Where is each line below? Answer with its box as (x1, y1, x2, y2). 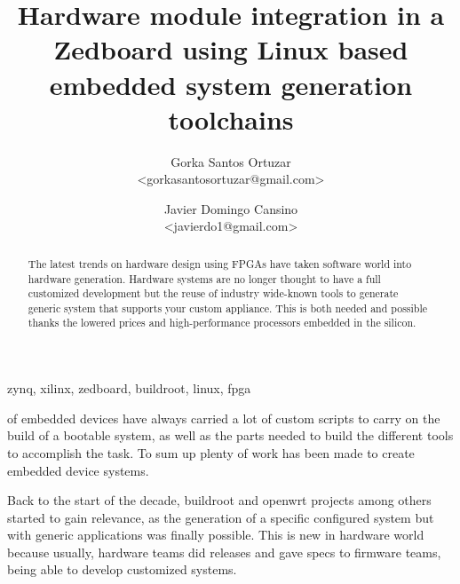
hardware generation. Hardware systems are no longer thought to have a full (28, 271, 381, 286)
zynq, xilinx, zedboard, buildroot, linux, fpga (7, 379, 251, 398)
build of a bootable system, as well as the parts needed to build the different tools (7, 426, 454, 445)
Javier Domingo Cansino (163, 199, 298, 217)
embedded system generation (49, 66, 413, 102)
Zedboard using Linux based (53, 31, 408, 67)
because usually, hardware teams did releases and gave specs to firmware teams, (7, 542, 441, 561)
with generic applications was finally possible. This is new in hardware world (7, 525, 424, 544)
